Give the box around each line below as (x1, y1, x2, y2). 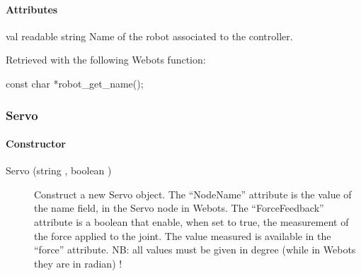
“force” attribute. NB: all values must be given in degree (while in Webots (34, 242, 356, 257)
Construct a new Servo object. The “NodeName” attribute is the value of (34, 186, 352, 201)
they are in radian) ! (34, 256, 122, 270)
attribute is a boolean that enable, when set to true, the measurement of (34, 215, 349, 229)
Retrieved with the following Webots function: (6, 52, 206, 67)
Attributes (6, 1, 58, 16)
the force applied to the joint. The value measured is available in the (34, 228, 331, 243)
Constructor (6, 136, 66, 151)
